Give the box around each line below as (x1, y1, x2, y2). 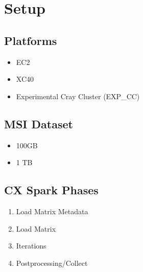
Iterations (16, 240, 46, 251)
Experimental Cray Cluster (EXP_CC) (16, 90, 140, 101)
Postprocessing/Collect (16, 257, 88, 268)
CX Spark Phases (4, 182, 99, 198)
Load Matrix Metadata (16, 206, 88, 216)
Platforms (4, 32, 57, 48)
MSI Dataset (4, 116, 73, 131)
